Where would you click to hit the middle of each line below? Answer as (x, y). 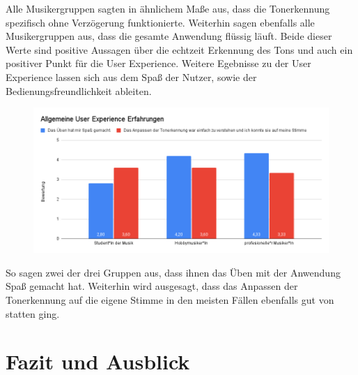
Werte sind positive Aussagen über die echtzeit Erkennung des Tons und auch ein (179, 49)
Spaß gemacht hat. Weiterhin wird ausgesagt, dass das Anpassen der (152, 286)
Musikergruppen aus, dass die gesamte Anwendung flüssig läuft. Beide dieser (169, 36)
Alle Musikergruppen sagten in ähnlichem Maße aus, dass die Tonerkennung (168, 8)
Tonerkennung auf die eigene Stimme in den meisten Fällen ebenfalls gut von (170, 299)
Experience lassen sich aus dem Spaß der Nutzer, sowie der (131, 76)
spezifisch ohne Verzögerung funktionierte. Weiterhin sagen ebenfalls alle (160, 22)
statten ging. (33, 313)
